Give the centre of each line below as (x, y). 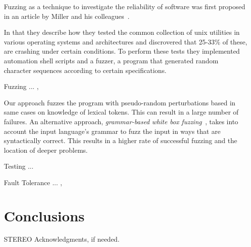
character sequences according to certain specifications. (85, 70)
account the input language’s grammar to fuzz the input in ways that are (112, 131)
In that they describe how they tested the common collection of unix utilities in (122, 32)
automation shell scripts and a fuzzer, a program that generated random (111, 60)
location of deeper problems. (46, 150)
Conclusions (44, 215)
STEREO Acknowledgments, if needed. (62, 239)
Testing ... (19, 166)
